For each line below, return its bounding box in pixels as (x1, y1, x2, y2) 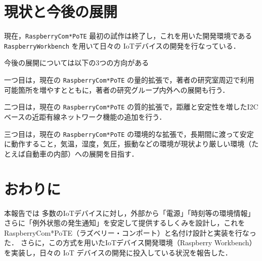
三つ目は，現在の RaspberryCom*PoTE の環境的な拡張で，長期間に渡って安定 (4, 128, 254, 139)
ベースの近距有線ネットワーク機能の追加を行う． (4, 111, 166, 122)
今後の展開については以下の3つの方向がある (4, 57, 149, 68)
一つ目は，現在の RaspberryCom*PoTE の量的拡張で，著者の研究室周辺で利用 (4, 74, 254, 85)
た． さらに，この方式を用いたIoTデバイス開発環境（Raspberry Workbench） (4, 237, 256, 248)
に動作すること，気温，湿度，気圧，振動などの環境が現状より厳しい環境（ (4, 138, 252, 149)
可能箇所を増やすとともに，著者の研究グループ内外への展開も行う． (4, 84, 230, 95)
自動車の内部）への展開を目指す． (25, 148, 139, 159)
